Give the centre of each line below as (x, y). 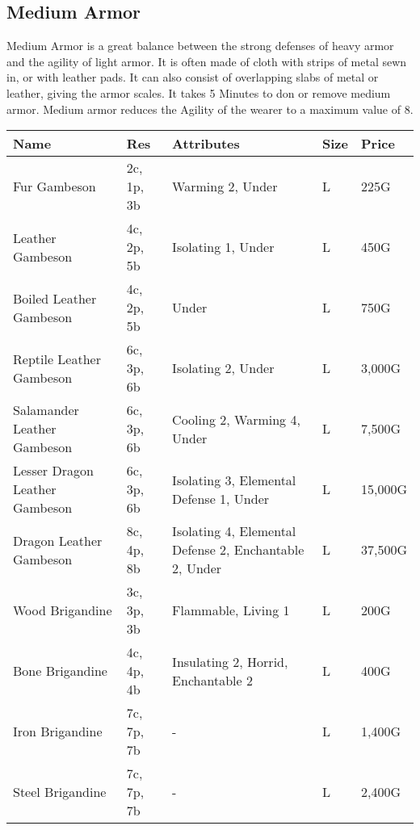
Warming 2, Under (225, 187)
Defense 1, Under (221, 498)
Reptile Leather (57, 358)
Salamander (46, 410)
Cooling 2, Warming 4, (236, 419)
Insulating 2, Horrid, (230, 661)
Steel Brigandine (60, 792)
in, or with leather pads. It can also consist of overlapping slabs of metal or (193, 77)
